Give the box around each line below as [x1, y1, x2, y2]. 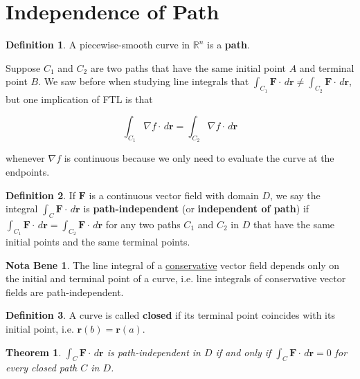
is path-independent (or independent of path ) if [83, 201, 309, 216]
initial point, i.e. [6, 322, 74, 336]
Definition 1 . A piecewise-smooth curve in [6, 37, 190, 52]
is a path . [207, 37, 250, 52]
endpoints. [6, 164, 50, 178]
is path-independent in [107, 344, 201, 359]
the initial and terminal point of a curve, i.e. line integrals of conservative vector [6, 271, 346, 286]
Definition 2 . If [6, 187, 76, 202]
